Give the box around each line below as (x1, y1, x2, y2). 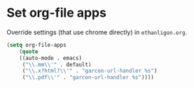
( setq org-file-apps (6, 41, 67, 48)
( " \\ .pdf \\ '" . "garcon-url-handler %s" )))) (22, 74, 155, 81)
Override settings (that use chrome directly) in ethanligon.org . (6, 28, 187, 36)
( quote (19, 47, 39, 55)
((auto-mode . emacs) (19, 54, 82, 61)
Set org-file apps (6, 5, 106, 21)
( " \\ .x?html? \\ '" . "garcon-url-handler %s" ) (22, 68, 158, 75)
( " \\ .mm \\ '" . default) (22, 61, 92, 68)
